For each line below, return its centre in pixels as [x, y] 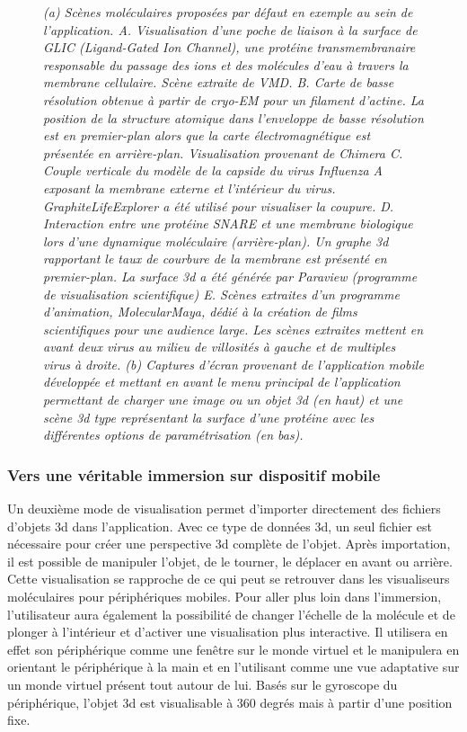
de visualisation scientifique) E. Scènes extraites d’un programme [221, 294]
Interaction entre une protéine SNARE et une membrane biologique [228, 223]
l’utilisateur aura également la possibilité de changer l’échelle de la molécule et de [231, 614]
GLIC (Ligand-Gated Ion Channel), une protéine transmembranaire [229, 47]
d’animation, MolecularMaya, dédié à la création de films [200, 312]
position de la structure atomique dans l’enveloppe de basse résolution [233, 117]
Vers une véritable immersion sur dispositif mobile [194, 474]
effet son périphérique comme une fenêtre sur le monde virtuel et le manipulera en [233, 649]
